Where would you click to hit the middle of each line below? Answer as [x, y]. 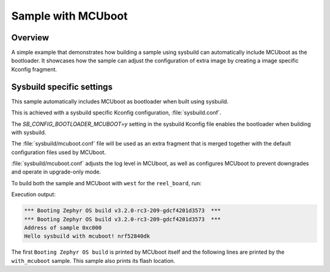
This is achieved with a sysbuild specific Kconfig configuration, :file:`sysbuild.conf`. [116, 112]
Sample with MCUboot [70, 16]
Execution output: [34, 194]
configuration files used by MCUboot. [59, 152]
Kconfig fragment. [34, 69]
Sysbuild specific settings [62, 86]
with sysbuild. [29, 132]
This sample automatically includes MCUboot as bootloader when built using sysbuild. [120, 101]
